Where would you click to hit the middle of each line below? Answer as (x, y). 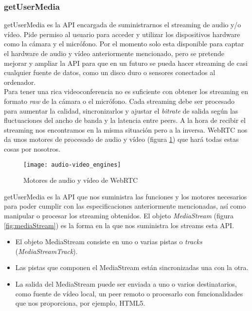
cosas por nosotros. (32, 148)
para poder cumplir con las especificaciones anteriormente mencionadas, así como (125, 206)
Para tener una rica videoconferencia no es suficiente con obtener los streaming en (126, 91)
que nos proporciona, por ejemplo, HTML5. (80, 303)
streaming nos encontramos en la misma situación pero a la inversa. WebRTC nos (126, 129)
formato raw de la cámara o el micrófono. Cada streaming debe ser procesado (119, 101)
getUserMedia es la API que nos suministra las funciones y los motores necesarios (126, 196)
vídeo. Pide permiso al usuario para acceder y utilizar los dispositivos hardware (122, 34)
